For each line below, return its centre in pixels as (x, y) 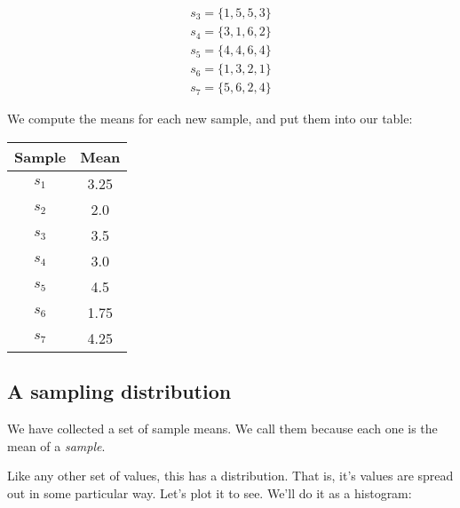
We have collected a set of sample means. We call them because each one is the (222, 428)
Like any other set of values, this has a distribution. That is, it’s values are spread (230, 476)
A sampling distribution (119, 391)
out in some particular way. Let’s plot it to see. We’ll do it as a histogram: (210, 492)
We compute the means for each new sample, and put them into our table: (210, 119)
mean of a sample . (56, 445)
